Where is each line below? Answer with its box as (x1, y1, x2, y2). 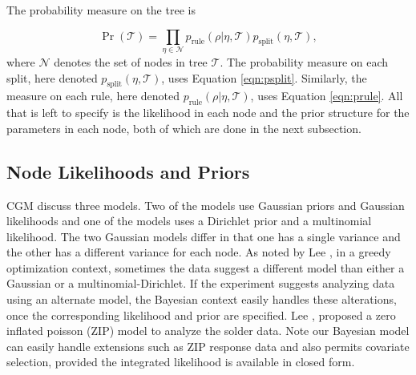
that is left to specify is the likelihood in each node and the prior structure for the (6, 104, 410, 121)
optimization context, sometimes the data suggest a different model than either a (6, 259, 405, 276)
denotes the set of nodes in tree (54, 53, 208, 70)
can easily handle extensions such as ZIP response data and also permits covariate (6, 337, 410, 354)
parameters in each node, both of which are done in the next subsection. (6, 119, 361, 136)
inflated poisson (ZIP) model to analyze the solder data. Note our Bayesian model (6, 322, 410, 339)
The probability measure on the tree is (6, 2, 196, 18)
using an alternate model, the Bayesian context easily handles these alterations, (6, 291, 397, 308)
